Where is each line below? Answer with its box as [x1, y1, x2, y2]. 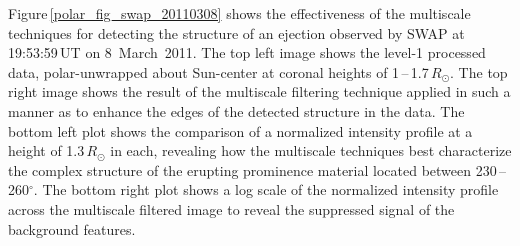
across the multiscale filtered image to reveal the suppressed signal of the [8, 198, 455, 219]
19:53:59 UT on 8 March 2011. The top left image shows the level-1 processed [8, 42, 486, 63]
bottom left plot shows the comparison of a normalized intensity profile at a [8, 120, 473, 141]
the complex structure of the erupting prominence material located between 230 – [8, 159, 507, 180]
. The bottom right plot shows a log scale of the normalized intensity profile [33, 179, 499, 200]
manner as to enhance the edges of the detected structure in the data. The [8, 100, 465, 121]
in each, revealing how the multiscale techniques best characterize [110, 140, 512, 161]
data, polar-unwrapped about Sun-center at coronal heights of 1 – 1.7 [8, 61, 429, 82]
